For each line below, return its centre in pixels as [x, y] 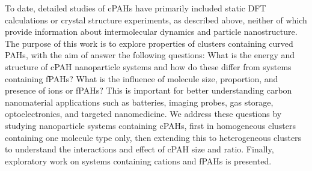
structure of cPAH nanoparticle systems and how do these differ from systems [148, 66]
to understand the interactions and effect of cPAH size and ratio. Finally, [139, 149]
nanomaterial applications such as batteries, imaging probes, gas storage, [139, 102]
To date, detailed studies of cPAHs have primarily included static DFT [136, 8]
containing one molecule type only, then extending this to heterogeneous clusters [153, 137]
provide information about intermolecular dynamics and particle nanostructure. [151, 31]
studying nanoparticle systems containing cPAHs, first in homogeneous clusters [151, 125]
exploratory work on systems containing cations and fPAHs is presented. [138, 160]
